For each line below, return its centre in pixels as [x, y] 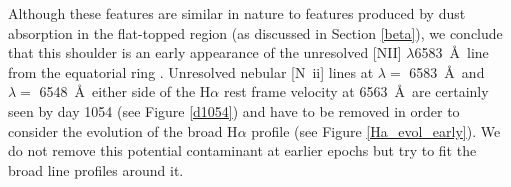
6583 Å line [451, 52]
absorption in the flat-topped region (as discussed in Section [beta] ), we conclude [255, 32]
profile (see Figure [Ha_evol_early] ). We [376, 130]
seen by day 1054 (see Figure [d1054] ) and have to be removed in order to [234, 110]
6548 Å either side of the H [125, 91]
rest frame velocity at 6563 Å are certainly [356, 91]
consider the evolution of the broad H [123, 130]
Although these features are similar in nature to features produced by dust [237, 13]
